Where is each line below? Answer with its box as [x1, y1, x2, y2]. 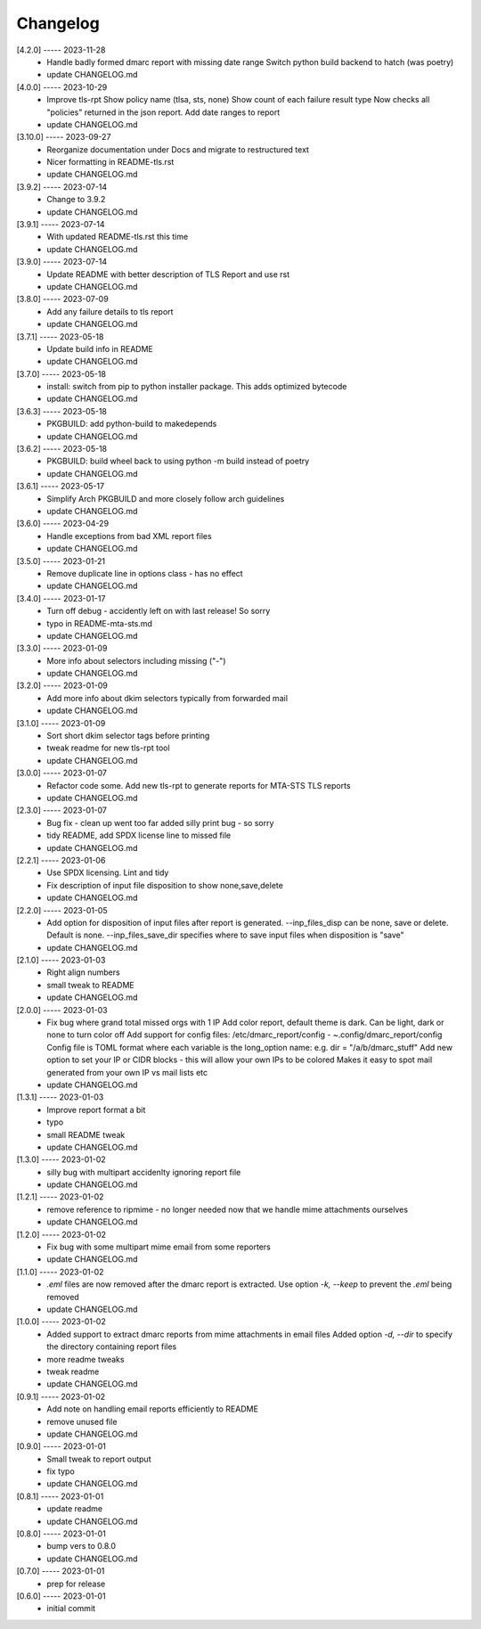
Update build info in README [46, 343, 153, 354]
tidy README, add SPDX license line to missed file [46, 830, 232, 841]
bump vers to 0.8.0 [46, 1541, 116, 1551]
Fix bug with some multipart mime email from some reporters [46, 1241, 271, 1252]
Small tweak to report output [46, 1453, 151, 1464]
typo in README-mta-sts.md [46, 618, 153, 628]
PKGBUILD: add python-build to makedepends [46, 419, 217, 430]
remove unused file [46, 1416, 118, 1427]
